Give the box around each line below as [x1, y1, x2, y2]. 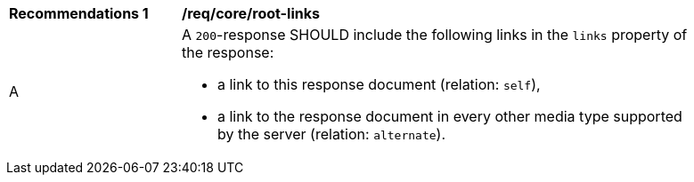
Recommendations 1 [9, 4, 149, 22]
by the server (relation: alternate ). [217, 125, 446, 143]
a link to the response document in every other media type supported [217, 107, 682, 125]
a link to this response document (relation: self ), [217, 75, 541, 93]
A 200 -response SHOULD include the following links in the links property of [182, 26, 688, 44]
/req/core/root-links [182, 4, 320, 22]
